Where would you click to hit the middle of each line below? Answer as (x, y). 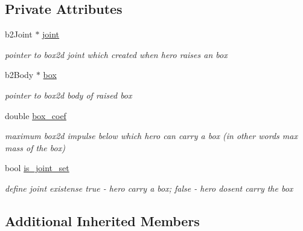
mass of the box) (35, 147)
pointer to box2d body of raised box (69, 95)
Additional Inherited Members (102, 220)
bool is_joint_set (37, 168)
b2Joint (19, 34)
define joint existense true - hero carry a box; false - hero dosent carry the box (149, 188)
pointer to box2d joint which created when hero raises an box (116, 54)
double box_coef (36, 115)
